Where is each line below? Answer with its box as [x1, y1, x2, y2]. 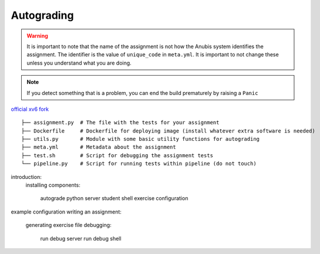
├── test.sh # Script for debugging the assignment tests [21, 152, 214, 158]
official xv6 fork [11, 106, 49, 113]
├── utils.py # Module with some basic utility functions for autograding [21, 136, 260, 143]
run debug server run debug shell [40, 235, 122, 242]
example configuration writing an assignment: [11, 208, 122, 215]
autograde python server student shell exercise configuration [40, 195, 188, 202]
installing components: [25, 182, 80, 189]
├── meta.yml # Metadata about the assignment [21, 144, 176, 151]
